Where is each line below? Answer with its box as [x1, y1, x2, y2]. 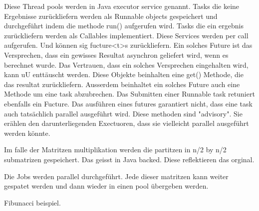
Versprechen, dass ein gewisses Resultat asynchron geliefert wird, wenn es [4, 49, 229, 60]
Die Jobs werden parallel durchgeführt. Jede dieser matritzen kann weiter [4, 171, 229, 181]
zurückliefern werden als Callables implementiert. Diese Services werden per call [4, 30, 249, 40]
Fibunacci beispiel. [4, 197, 61, 208]
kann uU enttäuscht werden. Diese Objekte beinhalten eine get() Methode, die [4, 69, 244, 80]
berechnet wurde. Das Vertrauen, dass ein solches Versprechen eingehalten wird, [4, 59, 249, 70]
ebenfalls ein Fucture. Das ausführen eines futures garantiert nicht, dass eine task [4, 98, 253, 108]
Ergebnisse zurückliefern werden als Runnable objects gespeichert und [4, 10, 218, 21]
